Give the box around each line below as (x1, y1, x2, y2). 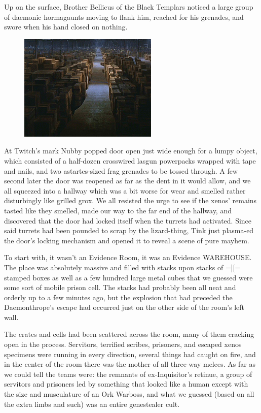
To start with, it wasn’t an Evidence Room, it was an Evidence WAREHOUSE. (4, 252, 252, 263)
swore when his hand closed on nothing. (4, 21, 128, 32)
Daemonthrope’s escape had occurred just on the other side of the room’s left (4, 302, 245, 312)
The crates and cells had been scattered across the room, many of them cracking (4, 329, 254, 339)
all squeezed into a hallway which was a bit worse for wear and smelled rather (4, 185, 246, 196)
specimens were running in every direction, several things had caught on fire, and (4, 348, 256, 359)
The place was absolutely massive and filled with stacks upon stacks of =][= (4, 262, 241, 272)
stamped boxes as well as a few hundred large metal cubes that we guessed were (4, 272, 253, 282)
